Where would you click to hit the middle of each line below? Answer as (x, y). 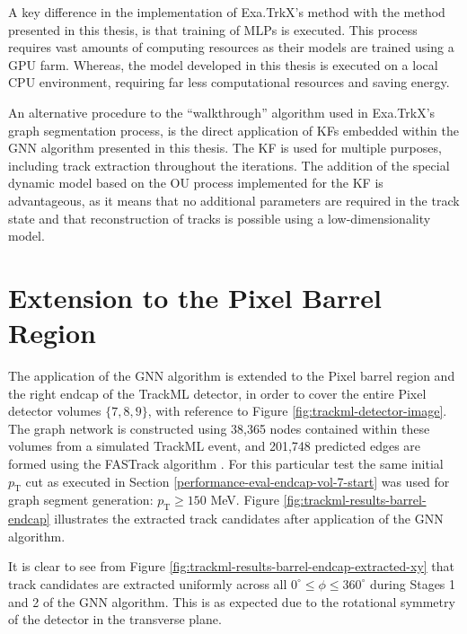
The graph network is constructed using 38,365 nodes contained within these (219, 428)
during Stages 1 (413, 583)
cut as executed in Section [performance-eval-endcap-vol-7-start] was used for (238, 481)
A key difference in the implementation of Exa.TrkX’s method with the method (227, 12)
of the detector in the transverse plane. (115, 619)
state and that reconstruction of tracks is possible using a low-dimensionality (220, 218)
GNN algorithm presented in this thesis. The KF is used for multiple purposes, (225, 148)
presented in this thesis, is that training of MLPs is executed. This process (213, 29)
